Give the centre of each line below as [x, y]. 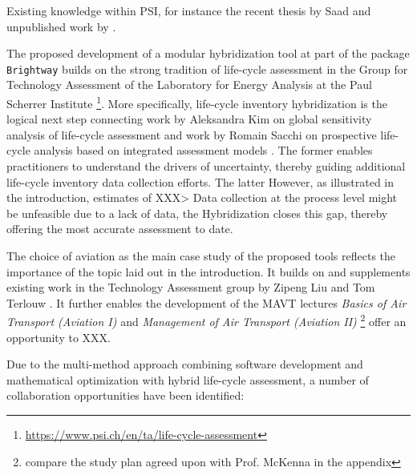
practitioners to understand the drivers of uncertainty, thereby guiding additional [206, 166]
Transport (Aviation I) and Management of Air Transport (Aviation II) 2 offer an [206, 320]
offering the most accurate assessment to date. [120, 229]
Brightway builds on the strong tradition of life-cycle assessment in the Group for [207, 68]
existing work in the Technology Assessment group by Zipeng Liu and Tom [191, 287]
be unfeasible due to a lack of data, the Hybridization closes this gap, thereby [197, 213]
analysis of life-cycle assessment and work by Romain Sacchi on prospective [192, 134]
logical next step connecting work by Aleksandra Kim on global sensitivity [189, 119]
